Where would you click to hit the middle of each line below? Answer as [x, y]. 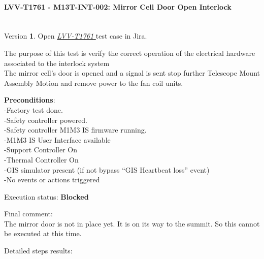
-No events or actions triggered [52, 180]
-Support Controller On [41, 150]
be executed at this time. [43, 233]
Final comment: [28, 214]
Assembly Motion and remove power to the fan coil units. [94, 83]
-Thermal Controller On [41, 159]
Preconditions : [30, 100]
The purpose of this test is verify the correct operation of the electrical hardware [130, 53]
